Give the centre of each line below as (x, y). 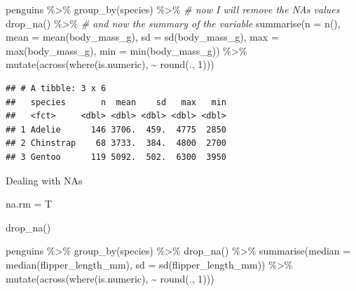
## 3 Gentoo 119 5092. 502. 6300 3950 (116, 157)
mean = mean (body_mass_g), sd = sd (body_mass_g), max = (142, 37)
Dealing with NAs (44, 180)
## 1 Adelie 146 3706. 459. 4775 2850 (116, 129)
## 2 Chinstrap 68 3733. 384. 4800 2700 (116, 143)
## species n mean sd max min (116, 102)
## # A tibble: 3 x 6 (56, 88)
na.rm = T (29, 204)
